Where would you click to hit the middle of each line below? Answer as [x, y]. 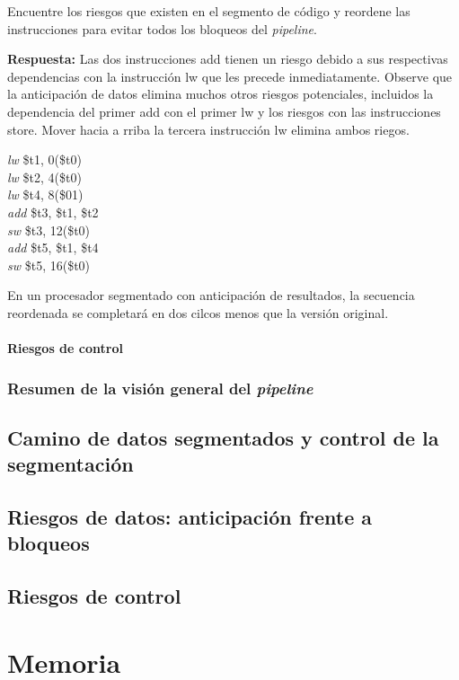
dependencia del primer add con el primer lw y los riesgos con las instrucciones [224, 111]
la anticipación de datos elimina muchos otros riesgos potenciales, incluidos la [221, 94]
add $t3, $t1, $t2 [53, 212]
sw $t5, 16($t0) [49, 265]
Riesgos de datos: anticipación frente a [190, 517]
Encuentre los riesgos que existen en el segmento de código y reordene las [209, 11]
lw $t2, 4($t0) [44, 177]
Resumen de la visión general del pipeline [160, 388]
